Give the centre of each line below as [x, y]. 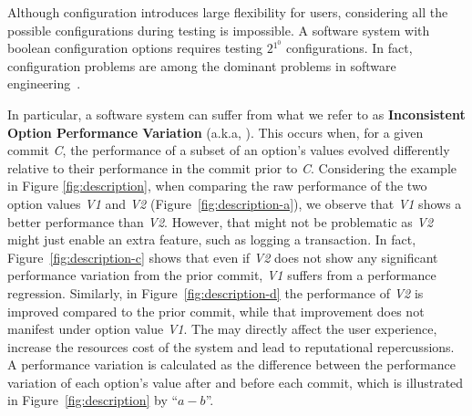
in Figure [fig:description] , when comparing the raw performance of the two [217, 186]
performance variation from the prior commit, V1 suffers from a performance [222, 275]
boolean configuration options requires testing [135, 48]
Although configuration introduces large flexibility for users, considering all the [228, 12]
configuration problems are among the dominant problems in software [202, 65]
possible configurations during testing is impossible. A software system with [219, 30]
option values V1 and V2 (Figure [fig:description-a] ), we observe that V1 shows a [235, 203]
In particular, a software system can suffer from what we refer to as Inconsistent [236, 114]
